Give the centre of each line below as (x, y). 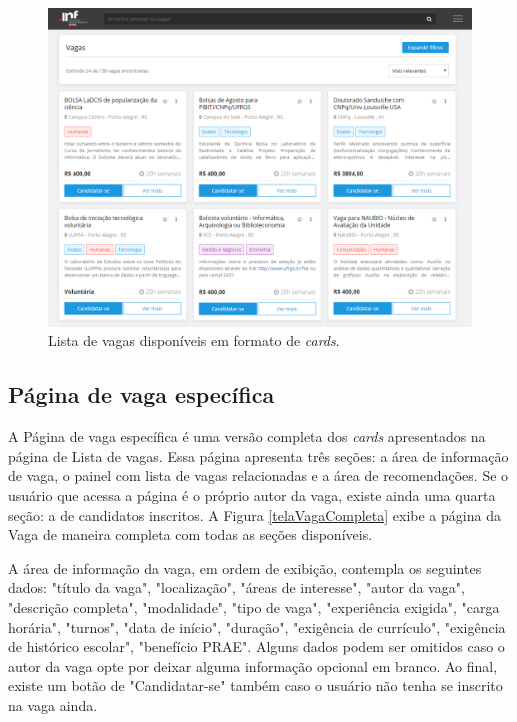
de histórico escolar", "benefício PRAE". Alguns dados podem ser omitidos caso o (256, 646)
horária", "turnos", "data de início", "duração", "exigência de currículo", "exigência (257, 626)
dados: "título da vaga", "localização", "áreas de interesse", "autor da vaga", (236, 587)
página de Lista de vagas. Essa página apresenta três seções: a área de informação (258, 455)
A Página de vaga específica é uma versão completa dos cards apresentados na (247, 436)
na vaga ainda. (53, 704)
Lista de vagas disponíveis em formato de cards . (194, 340)
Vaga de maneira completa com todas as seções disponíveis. (190, 534)
